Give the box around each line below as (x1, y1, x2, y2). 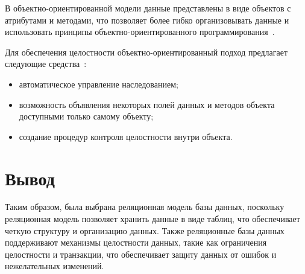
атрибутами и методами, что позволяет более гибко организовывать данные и (5, 13, 289, 26)
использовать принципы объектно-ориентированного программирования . (5, 25, 275, 38)
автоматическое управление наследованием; (19, 77, 178, 90)
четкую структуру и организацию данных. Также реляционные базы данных (5, 224, 285, 237)
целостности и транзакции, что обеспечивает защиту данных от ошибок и (5, 247, 277, 260)
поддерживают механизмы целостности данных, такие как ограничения (5, 236, 267, 249)
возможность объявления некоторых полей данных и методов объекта (19, 98, 275, 110)
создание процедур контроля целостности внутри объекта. (19, 130, 233, 142)
